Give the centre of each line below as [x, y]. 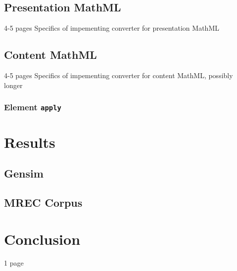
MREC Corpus [43, 203]
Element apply [33, 107]
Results [30, 142]
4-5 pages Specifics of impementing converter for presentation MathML [112, 28]
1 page [14, 262]
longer [13, 85]
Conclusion [42, 239]
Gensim [24, 173]
